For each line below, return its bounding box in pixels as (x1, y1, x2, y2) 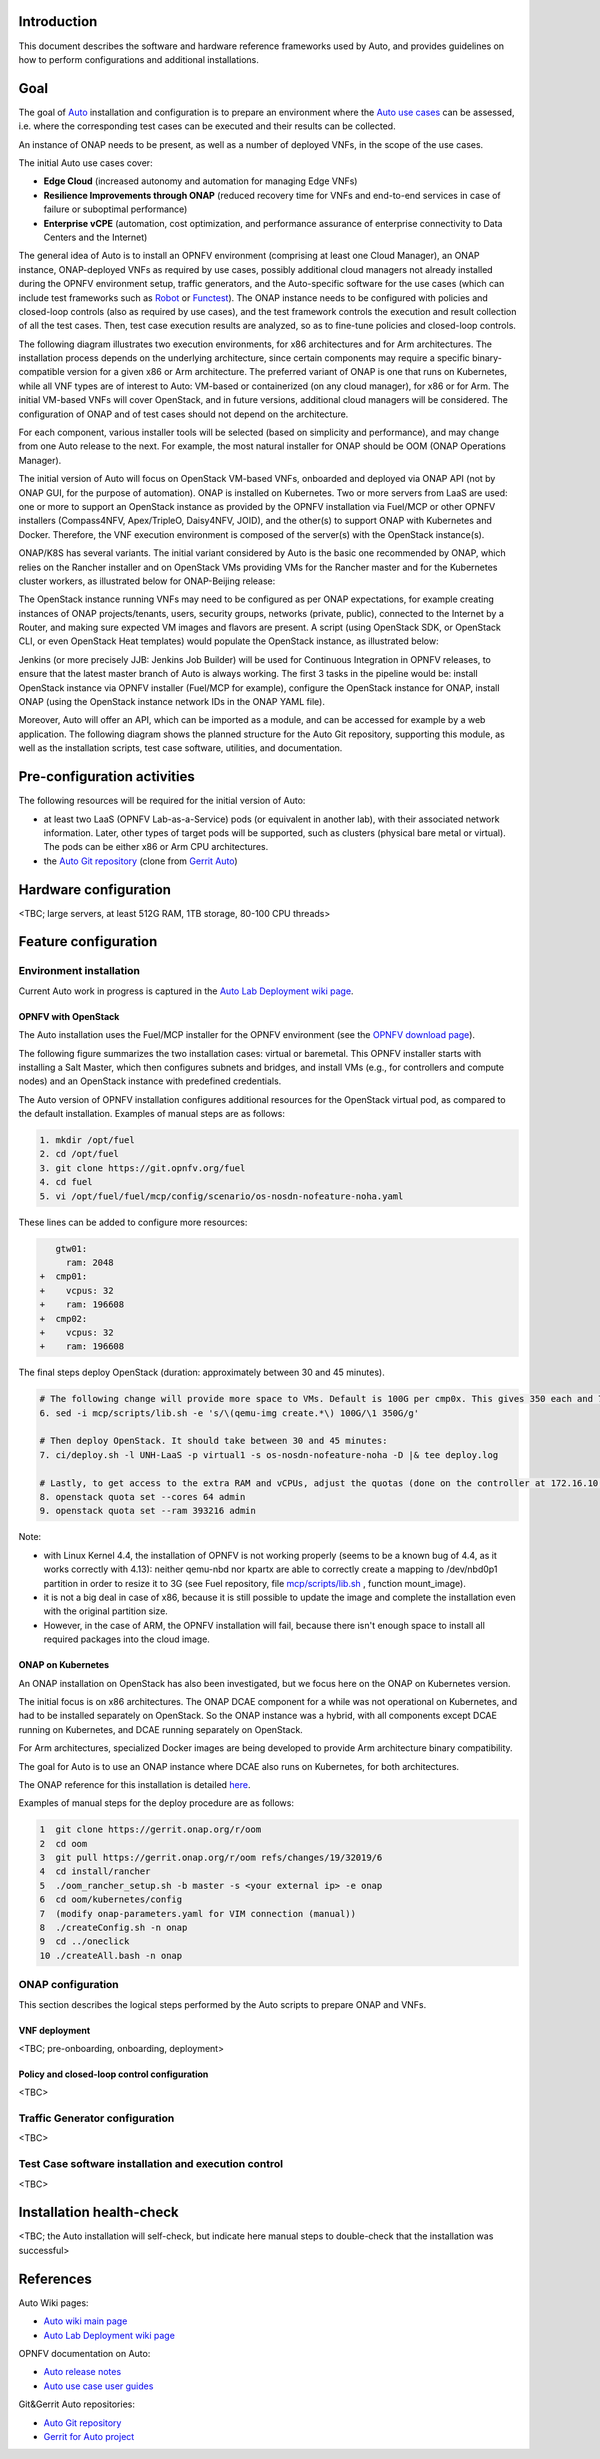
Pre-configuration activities (18, 768, 195, 785)
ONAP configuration (18, 1978, 119, 1992)
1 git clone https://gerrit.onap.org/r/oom (39, 1824, 262, 1835)
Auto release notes (43, 2366, 122, 2378)
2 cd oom (39, 1838, 88, 1849)
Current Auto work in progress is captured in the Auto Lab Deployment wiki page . (18, 985, 354, 997)
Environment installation (18, 964, 140, 978)
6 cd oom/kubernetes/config (39, 1894, 183, 1905)
